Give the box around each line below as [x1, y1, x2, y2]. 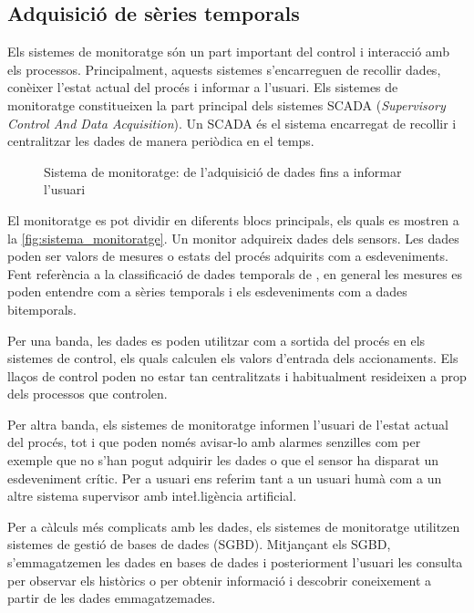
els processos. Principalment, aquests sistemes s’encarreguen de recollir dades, [7, 59, 441, 78]
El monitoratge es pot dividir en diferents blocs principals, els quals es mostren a [7, 210, 459, 229]
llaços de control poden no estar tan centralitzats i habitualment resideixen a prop [7, 366, 467, 385]
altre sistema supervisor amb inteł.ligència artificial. [7, 486, 297, 505]
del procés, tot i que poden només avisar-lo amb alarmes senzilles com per [7, 432, 421, 452]
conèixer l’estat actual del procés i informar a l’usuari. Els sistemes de [7, 78, 398, 97]
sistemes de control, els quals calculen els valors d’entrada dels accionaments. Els [7, 348, 459, 368]
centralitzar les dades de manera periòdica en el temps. [7, 131, 314, 151]
